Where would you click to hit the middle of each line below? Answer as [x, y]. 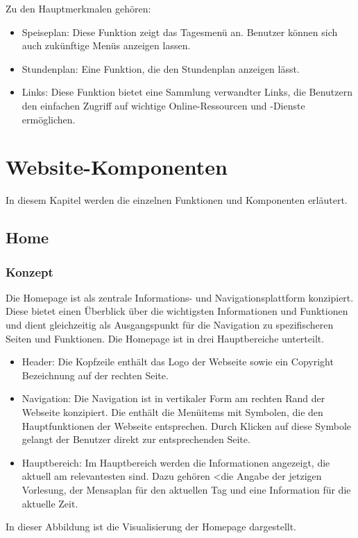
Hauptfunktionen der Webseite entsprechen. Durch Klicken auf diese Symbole [187, 425]
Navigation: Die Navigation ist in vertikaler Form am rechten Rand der [173, 398]
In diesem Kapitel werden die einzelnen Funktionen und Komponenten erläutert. [177, 200]
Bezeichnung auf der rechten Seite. [95, 375]
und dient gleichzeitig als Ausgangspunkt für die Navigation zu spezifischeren [170, 325]
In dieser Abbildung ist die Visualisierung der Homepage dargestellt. [151, 527]
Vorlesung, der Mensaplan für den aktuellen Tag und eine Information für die [186, 489]
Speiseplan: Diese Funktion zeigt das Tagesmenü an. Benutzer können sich [180, 32]
